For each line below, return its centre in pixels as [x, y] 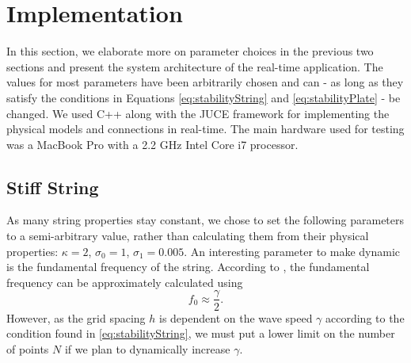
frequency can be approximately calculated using [125, 282]
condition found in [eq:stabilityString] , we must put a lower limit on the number [201, 333]
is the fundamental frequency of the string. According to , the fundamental [188, 267]
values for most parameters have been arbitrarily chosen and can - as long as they [205, 82]
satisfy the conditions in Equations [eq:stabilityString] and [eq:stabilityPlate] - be [204, 97]
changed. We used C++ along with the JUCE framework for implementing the [198, 113]
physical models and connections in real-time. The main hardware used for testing [205, 129]
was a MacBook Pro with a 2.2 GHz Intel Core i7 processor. [152, 144]
